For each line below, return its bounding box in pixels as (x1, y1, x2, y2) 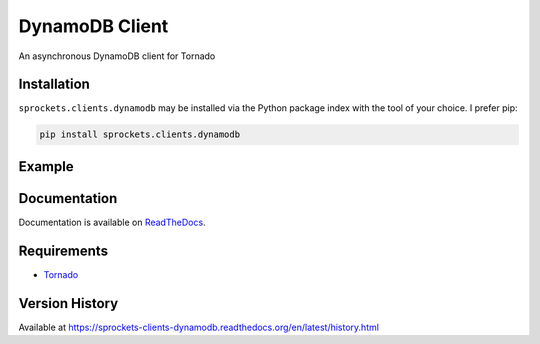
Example (18, 158, 74, 175)
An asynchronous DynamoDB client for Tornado (18, 50, 216, 62)
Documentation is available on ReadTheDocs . (18, 216, 206, 228)
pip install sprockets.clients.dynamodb (39, 129, 240, 140)
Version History (18, 295, 119, 312)
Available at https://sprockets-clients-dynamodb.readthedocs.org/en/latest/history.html (18, 321, 380, 333)
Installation (18, 76, 90, 93)
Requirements (18, 242, 109, 259)
